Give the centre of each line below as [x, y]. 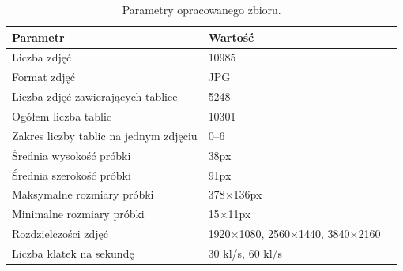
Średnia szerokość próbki [72, 174]
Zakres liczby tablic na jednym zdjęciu [105, 135]
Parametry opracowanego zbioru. [201, 9]
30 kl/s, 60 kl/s [245, 252]
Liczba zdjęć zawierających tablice [95, 97]
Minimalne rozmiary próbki [78, 214]
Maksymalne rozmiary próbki [83, 194]
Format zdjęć [43, 77]
